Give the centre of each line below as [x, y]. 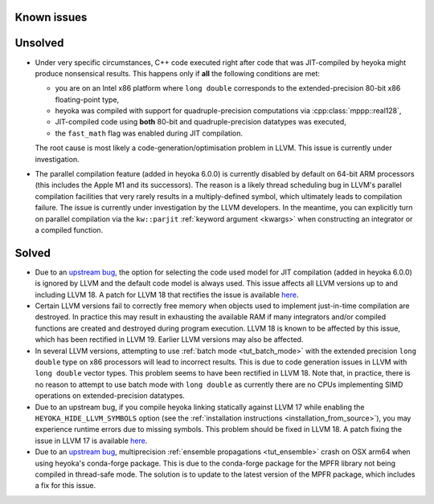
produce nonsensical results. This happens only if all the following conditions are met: [178, 73]
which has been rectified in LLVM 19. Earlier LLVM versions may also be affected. [169, 339]
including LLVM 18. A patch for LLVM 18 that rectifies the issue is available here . [167, 295]
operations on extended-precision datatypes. [110, 396]
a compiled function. [69, 230]
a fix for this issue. [66, 486]
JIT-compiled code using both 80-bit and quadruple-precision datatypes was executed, [201, 122]
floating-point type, [87, 100]
